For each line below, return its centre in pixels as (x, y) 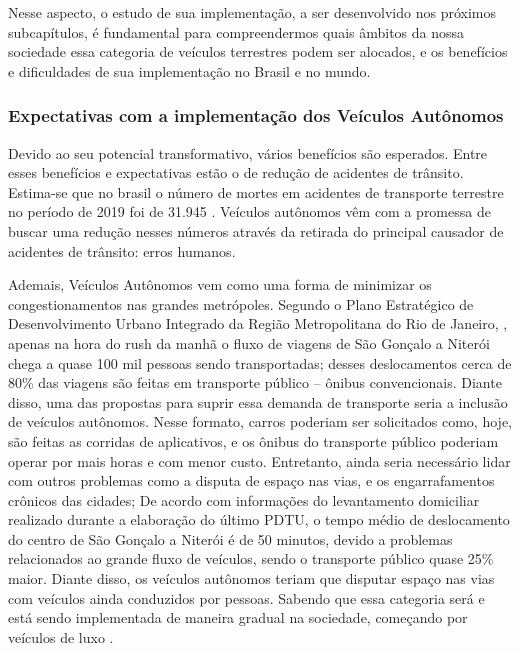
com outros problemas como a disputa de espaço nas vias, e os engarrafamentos (251, 480)
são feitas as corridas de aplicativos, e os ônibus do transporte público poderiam (253, 440)
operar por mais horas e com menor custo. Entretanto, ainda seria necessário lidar (259, 460)
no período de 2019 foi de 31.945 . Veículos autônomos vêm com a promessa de (249, 211)
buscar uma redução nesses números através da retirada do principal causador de (256, 230)
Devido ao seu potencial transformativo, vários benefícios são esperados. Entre (248, 152)
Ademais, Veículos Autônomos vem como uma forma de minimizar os (220, 284)
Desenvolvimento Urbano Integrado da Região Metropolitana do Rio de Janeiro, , (258, 323)
